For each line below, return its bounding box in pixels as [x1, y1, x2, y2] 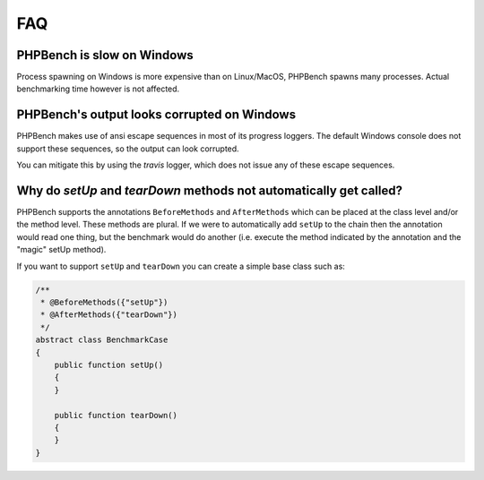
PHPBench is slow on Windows [16, 47, 194, 63]
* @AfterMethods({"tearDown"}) [40, 310, 178, 320]
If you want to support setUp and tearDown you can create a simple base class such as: [16, 261, 345, 271]
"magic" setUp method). [16, 244, 107, 255]
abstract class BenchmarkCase [35, 335, 169, 345]
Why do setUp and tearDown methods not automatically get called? [16, 183, 403, 198]
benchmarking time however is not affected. [16, 83, 180, 94]
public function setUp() [54, 359, 164, 370]
